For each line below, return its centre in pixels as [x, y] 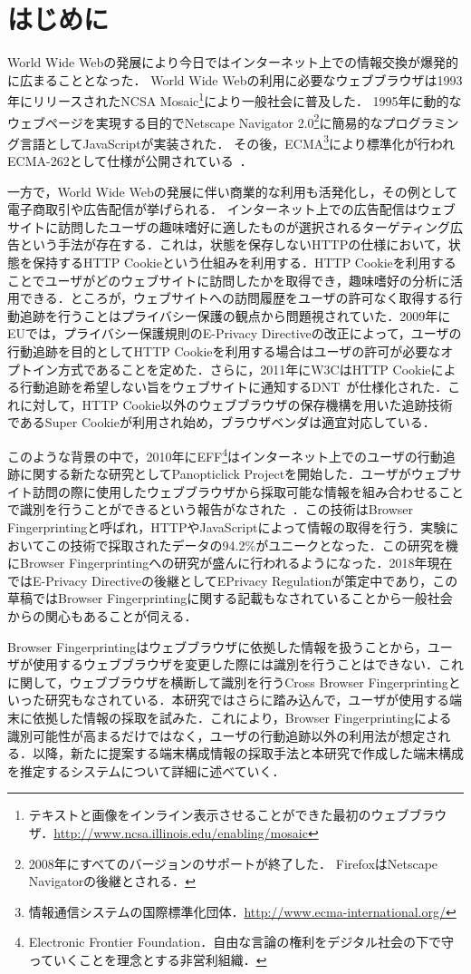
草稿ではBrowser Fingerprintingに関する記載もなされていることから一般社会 [230, 598]
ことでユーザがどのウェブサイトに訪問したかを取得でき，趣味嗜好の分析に [229, 280]
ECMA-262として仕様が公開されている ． [130, 161]
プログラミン [421, 122]
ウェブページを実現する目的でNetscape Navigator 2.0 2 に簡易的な [195, 121]
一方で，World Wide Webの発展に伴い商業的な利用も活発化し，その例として [233, 191]
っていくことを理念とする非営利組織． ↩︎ [148, 959]
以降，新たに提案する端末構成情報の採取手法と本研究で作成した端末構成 [248, 753]
